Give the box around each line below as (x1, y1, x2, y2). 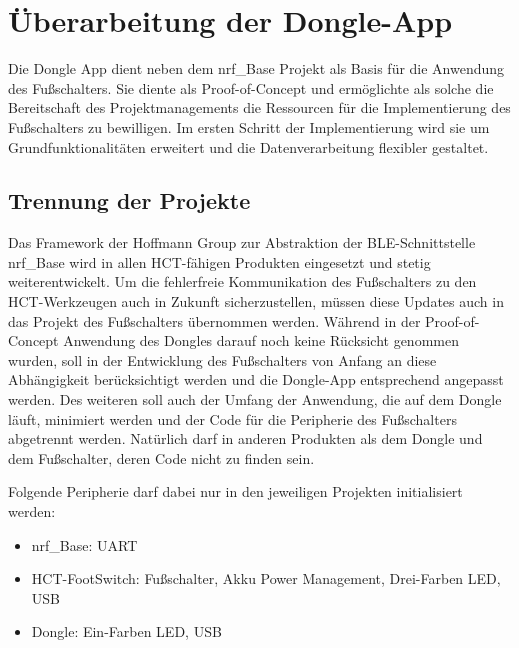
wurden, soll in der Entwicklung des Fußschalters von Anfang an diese (8, 349, 437, 370)
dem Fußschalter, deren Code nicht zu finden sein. (8, 447, 315, 468)
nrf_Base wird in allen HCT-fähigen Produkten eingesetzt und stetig (8, 251, 431, 272)
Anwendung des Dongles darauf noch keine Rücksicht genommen (63, 330, 459, 351)
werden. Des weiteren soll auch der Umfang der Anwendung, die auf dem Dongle (8, 389, 502, 410)
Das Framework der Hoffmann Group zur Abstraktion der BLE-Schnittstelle (8, 232, 476, 253)
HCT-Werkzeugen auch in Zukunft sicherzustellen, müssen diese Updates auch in (8, 291, 504, 312)
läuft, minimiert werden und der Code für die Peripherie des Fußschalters (8, 408, 457, 429)
